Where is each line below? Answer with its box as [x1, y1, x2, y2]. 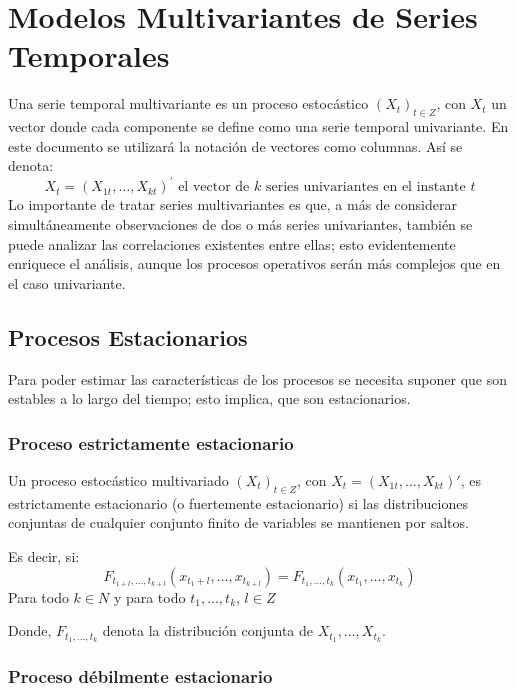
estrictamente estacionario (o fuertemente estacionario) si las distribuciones [8, 492, 468, 513]
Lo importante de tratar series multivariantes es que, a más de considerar [8, 194, 457, 215]
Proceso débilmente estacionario [8, 663, 273, 688]
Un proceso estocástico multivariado [8, 469, 229, 490]
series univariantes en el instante [265, 180, 466, 195]
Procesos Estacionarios [8, 321, 248, 352]
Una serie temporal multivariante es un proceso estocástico [8, 93, 369, 114]
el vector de [178, 180, 250, 195]
